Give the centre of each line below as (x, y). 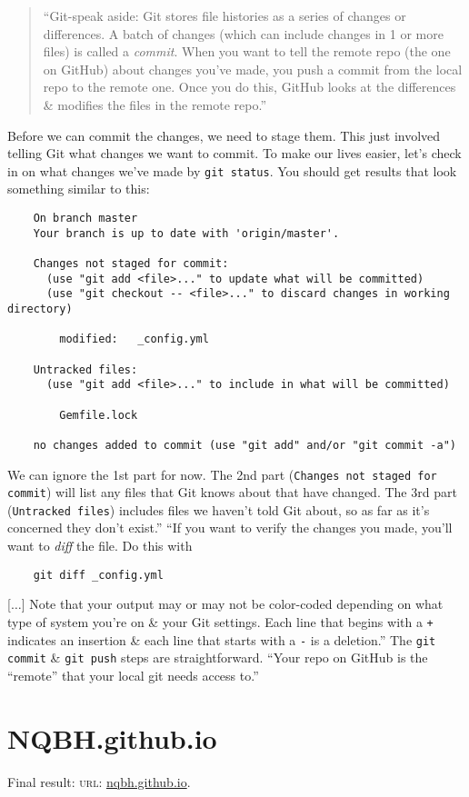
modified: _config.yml (134, 339)
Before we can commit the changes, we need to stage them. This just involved (224, 135)
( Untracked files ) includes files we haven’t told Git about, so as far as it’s (219, 509)
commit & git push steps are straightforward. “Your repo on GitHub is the (218, 658)
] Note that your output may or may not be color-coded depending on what (232, 604)
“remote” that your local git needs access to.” (133, 675)
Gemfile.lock (99, 415)
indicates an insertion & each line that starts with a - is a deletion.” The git (222, 639)
